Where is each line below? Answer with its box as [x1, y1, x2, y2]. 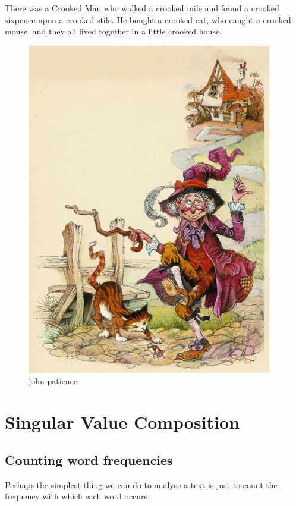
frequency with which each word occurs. [5, 490, 150, 502]
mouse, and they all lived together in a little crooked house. [5, 25, 222, 37]
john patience [29, 375, 78, 387]
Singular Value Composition [5, 410, 240, 434]
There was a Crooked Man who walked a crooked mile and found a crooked [5, 2, 279, 14]
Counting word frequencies [5, 450, 173, 469]
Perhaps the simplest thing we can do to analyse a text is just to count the [5, 478, 278, 491]
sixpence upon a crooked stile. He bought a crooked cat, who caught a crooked [5, 13, 291, 26]
